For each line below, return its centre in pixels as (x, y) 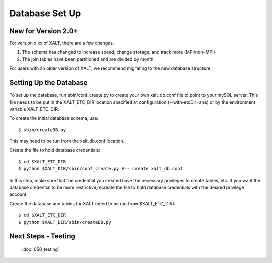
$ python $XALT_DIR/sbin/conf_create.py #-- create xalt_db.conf (101, 169)
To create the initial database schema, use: (54, 118)
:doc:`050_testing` (41, 249)
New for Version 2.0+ (44, 31)
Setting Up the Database (48, 83)
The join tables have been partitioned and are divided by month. (88, 59)
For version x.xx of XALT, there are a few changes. (62, 43)
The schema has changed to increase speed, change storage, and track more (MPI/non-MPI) (118, 52)
